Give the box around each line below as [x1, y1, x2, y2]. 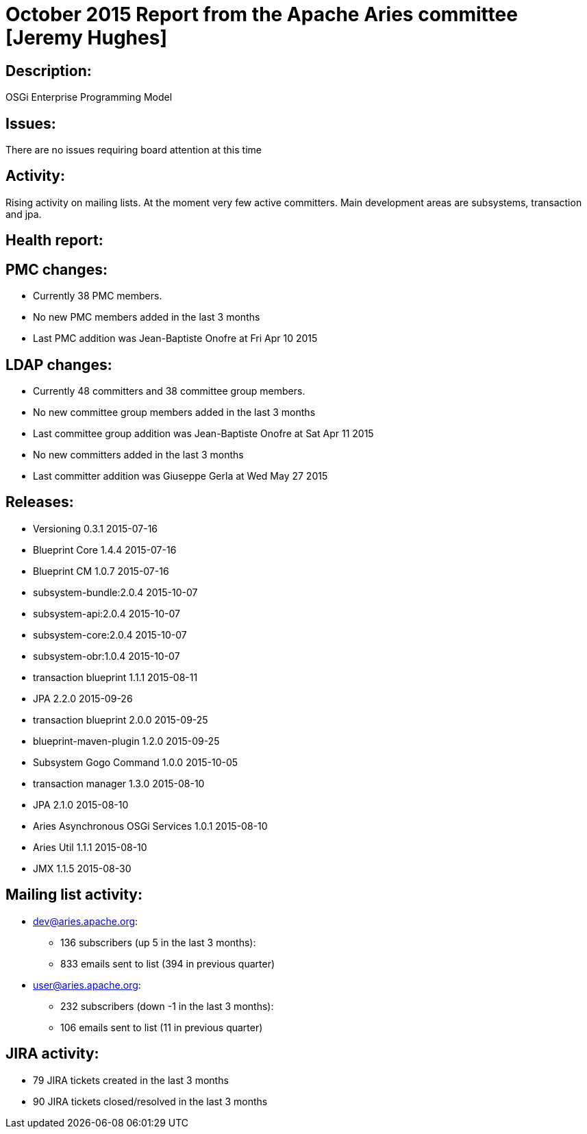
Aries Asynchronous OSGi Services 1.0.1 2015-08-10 [33, 819, 268, 832]
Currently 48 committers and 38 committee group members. [33, 384, 305, 397]
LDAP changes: [5, 356, 112, 373]
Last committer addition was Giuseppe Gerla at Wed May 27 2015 [33, 469, 328, 482]
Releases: [5, 493, 74, 511]
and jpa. [5, 208, 42, 220]
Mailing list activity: [5, 886, 142, 904]
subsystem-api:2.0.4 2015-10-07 [33, 607, 181, 619]
